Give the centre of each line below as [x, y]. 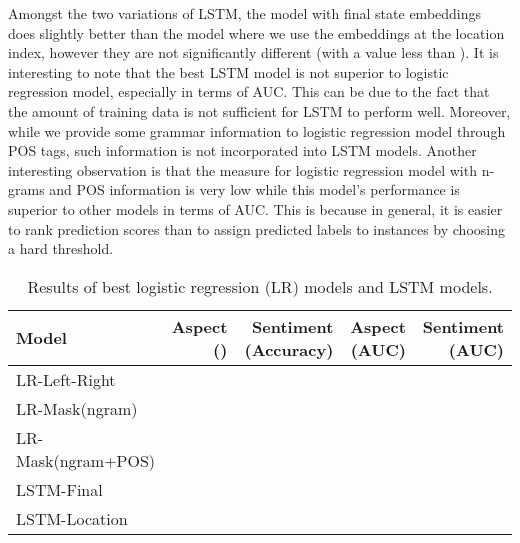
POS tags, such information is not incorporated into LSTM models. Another [242, 150]
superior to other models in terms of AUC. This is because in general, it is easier [255, 208]
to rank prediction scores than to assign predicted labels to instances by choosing [256, 228]
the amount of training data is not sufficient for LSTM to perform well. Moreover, [259, 110]
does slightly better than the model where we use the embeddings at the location [256, 32]
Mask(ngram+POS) [86, 460]
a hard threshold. [61, 248]
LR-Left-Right [66, 379]
